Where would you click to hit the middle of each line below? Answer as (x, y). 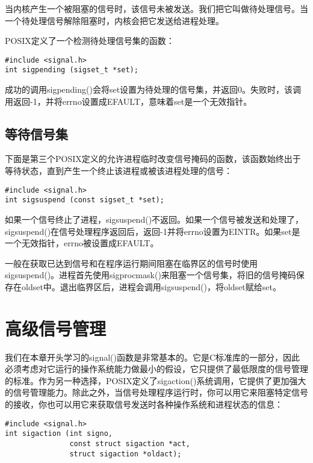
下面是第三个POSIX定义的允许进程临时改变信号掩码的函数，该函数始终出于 (153, 159)
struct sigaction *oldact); (126, 454)
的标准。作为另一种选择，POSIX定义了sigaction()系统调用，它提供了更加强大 (156, 380)
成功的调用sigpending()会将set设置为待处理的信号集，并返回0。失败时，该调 (153, 89)
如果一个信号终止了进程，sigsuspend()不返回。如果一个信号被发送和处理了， (154, 219)
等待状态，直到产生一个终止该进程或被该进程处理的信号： (119, 171)
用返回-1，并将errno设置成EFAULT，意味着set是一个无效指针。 (129, 101)
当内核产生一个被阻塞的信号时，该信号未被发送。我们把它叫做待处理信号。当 (156, 8)
